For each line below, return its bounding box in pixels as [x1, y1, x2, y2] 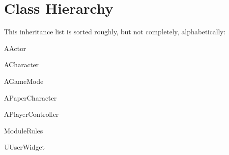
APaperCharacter [4, 92, 57, 103]
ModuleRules [4, 125, 43, 135]
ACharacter [4, 59, 39, 70]
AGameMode [4, 76, 44, 86]
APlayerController [4, 109, 59, 119]
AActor [4, 43, 26, 53]
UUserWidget [4, 142, 45, 152]
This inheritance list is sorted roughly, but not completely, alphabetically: [4, 26, 226, 37]
